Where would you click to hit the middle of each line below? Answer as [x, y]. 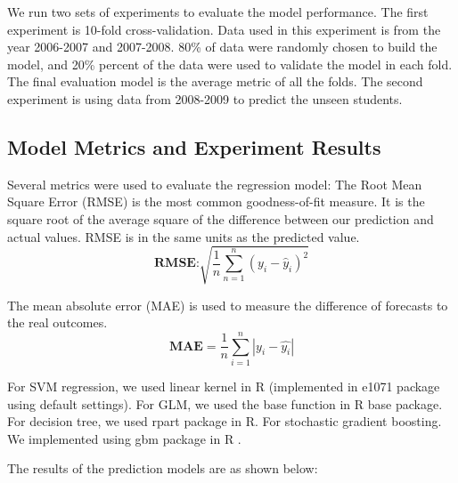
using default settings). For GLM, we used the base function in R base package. [225, 403]
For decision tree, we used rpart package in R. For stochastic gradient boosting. [225, 421]
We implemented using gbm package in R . [124, 438]
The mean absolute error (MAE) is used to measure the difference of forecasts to [228, 305]
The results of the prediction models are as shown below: [163, 468]
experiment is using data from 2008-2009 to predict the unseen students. [205, 98]
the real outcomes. [57, 322]
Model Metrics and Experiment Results [194, 146]
